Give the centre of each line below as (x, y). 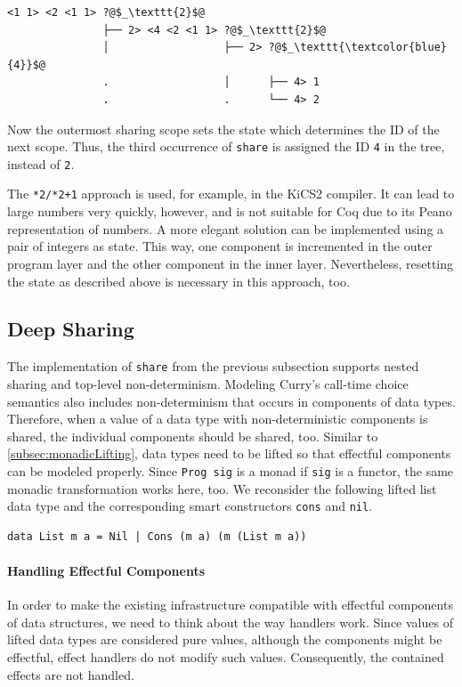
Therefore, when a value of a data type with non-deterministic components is (218, 419)
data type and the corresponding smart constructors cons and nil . (190, 506)
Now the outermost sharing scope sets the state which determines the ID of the (223, 129)
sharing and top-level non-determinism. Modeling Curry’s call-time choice (208, 383)
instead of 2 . (41, 163)
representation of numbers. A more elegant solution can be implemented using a (226, 228)
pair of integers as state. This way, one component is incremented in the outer (220, 246)
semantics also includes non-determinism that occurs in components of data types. (231, 401)
